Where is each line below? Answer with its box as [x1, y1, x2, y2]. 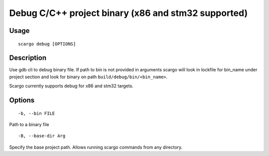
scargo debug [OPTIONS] [18, 41, 76, 47]
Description [9, 54, 47, 62]
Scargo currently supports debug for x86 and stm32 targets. [9, 83, 134, 89]
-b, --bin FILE [18, 110, 55, 116]
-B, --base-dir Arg [18, 133, 66, 139]
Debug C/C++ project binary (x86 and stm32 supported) [9, 7, 248, 18]
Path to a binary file [9, 122, 49, 128]
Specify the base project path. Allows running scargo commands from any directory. [9, 144, 183, 150]
